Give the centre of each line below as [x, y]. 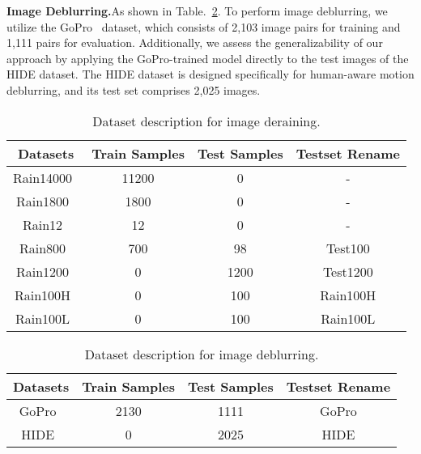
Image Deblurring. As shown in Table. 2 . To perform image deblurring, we [197, 11]
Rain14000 [43, 177]
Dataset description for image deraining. [206, 121]
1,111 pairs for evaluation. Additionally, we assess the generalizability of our [195, 42]
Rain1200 [43, 271]
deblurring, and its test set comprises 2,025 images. [134, 89]
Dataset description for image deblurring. [202, 354]
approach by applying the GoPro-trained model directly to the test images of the [208, 58]
